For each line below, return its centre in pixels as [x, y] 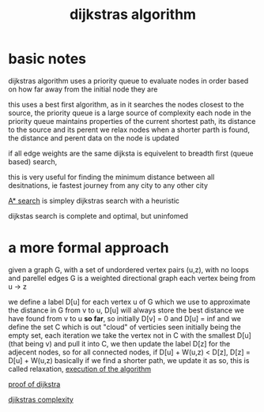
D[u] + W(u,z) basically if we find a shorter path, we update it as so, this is [129, 360]
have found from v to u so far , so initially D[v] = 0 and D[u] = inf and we [124, 318]
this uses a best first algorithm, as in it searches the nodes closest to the [126, 104]
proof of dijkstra [34, 384]
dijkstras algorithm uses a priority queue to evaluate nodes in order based [128, 81]
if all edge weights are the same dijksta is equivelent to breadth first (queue [131, 153]
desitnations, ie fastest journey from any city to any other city [108, 185]
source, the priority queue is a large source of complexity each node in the [130, 113]
